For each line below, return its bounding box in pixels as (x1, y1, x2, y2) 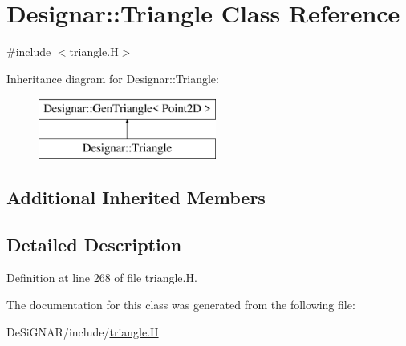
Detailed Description (6, 231, 182, 256)
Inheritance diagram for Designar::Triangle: (6, 70, 219, 86)
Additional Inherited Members (6, 184, 266, 209)
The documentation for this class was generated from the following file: (6, 296, 355, 313)
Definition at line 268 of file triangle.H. (6, 269, 197, 286)
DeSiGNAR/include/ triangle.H (6, 323, 159, 340)
